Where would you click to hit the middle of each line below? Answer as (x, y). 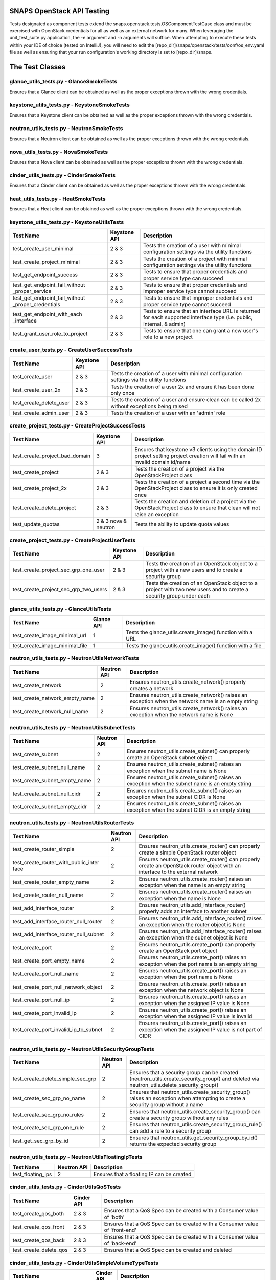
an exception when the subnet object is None (193, 938)
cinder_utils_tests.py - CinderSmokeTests (63, 175)
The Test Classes (38, 67)
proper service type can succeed (183, 278)
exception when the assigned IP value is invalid (195, 1016)
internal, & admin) (165, 324)
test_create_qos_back (39, 1240)
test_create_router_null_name (48, 895)
